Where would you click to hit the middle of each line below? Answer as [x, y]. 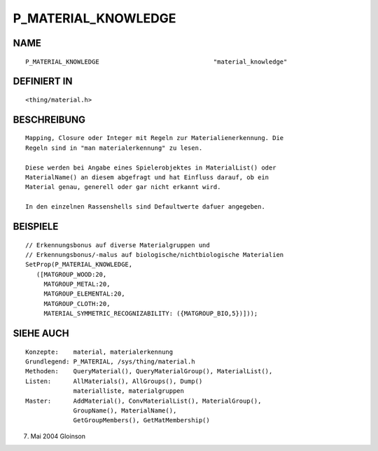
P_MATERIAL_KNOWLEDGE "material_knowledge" [156, 62]
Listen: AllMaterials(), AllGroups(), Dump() [114, 381]
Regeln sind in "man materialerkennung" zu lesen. [114, 148]
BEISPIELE [36, 227]
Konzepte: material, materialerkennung [99, 352]
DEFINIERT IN [43, 82]
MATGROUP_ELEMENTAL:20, [84, 294]
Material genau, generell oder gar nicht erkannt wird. [123, 187]
